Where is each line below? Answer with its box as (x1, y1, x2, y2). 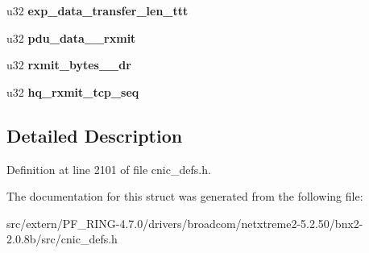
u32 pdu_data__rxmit (6, 29, 136, 46)
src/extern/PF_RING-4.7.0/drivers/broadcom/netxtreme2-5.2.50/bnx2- (6, 214, 363, 231)
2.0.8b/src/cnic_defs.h (6, 230, 118, 247)
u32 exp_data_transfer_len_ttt (6, 2, 189, 19)
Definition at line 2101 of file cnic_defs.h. (6, 160, 211, 177)
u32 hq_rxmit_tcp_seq (6, 83, 139, 100)
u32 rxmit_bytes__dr (6, 56, 131, 73)
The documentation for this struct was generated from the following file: (6, 188, 363, 205)
